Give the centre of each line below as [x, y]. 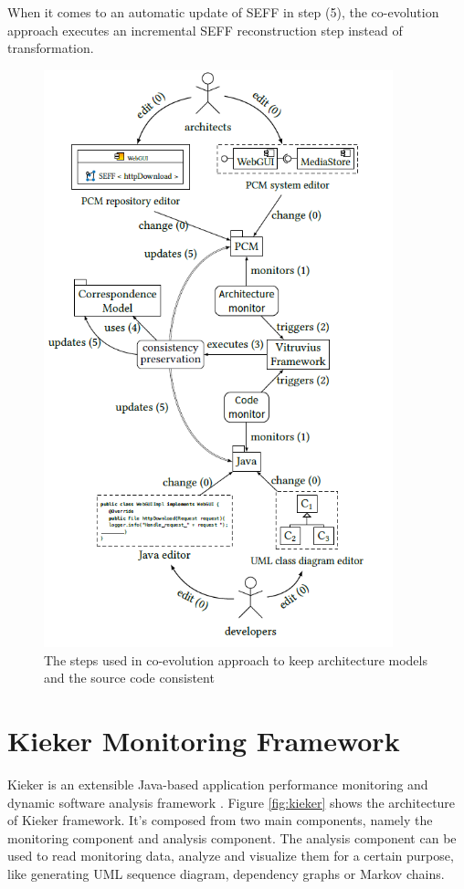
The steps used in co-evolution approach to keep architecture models [236, 659]
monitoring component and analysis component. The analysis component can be [232, 837]
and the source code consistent [129, 678]
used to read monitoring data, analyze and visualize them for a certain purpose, [231, 856]
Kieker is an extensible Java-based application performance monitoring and [218, 784]
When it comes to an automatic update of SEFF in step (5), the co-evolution [223, 12]
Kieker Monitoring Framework [204, 740]
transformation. [51, 48]
